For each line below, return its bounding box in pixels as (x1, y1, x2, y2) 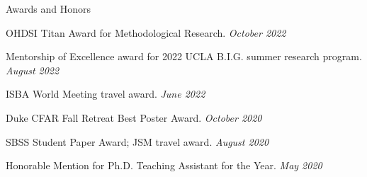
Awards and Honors (6, 1, 91, 16)
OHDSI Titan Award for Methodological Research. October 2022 (6, 25, 286, 40)
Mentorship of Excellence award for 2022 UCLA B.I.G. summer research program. (6, 49, 362, 64)
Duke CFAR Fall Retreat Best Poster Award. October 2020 (6, 110, 262, 125)
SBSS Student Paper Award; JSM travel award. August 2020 (6, 134, 269, 149)
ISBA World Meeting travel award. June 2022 (6, 86, 205, 101)
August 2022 (6, 62, 60, 77)
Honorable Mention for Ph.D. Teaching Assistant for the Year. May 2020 (6, 158, 322, 173)
